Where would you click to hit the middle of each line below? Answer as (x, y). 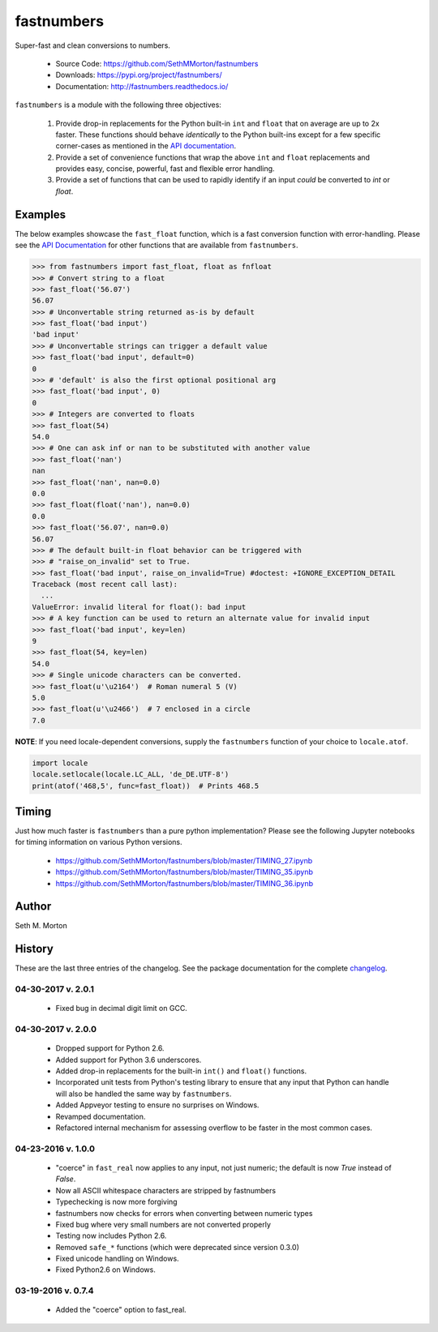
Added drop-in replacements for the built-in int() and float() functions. (181, 1071)
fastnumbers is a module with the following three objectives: (118, 105)
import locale (60, 763)
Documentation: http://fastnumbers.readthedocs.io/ (142, 86)
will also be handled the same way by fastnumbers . (144, 1094)
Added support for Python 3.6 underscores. (129, 1060)
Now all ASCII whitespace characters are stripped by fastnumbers (165, 1190)
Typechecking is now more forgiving (116, 1202)
